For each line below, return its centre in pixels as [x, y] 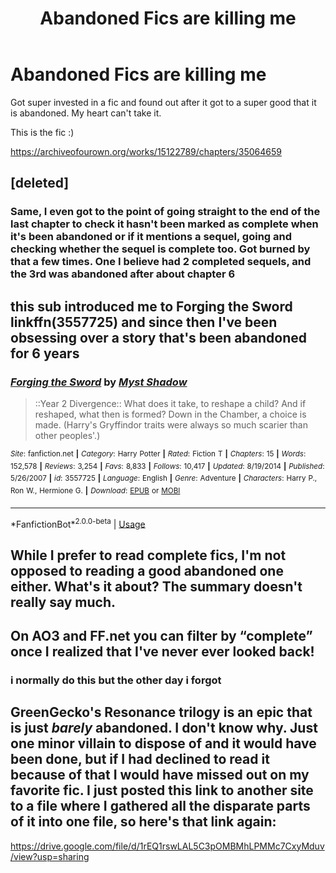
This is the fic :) [42, 132]
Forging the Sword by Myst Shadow [99, 382]
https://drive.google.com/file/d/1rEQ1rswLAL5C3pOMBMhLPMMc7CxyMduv [167, 846]
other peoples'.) [67, 435]
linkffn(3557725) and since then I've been [144, 322]
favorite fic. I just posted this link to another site [162, 790]
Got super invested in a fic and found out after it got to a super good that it [163, 102]
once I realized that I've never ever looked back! [162, 651]
